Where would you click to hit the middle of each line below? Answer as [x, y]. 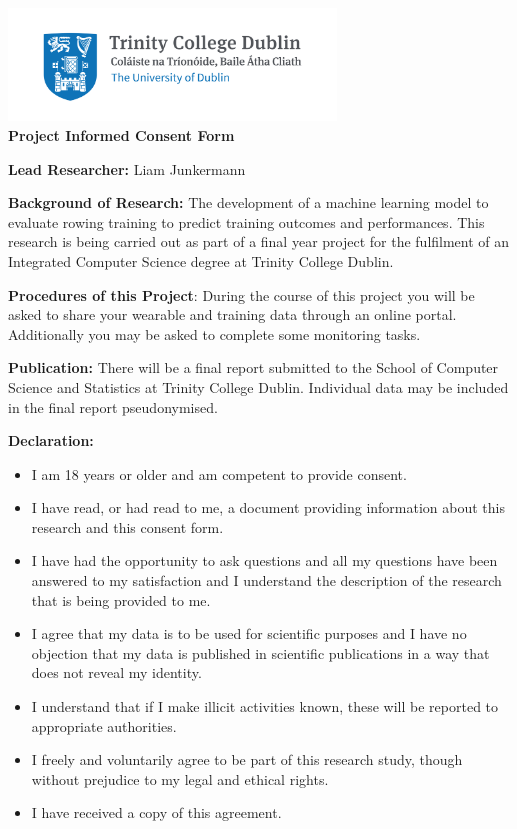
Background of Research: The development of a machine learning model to [248, 202]
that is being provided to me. [121, 599]
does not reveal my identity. [116, 672]
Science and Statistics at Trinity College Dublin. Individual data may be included [258, 386]
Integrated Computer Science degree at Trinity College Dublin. [201, 260]
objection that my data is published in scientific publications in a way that [260, 652]
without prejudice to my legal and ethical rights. [180, 778]
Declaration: [51, 440]
